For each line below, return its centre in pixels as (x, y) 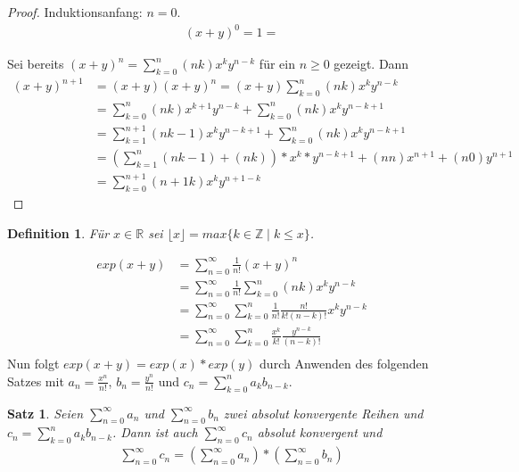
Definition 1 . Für (58, 232)
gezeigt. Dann (371, 64)
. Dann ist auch (155, 432)
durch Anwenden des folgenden (344, 364)
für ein (277, 64)
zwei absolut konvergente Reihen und (323, 413)
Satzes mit (36, 381)
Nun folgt (33, 364)
